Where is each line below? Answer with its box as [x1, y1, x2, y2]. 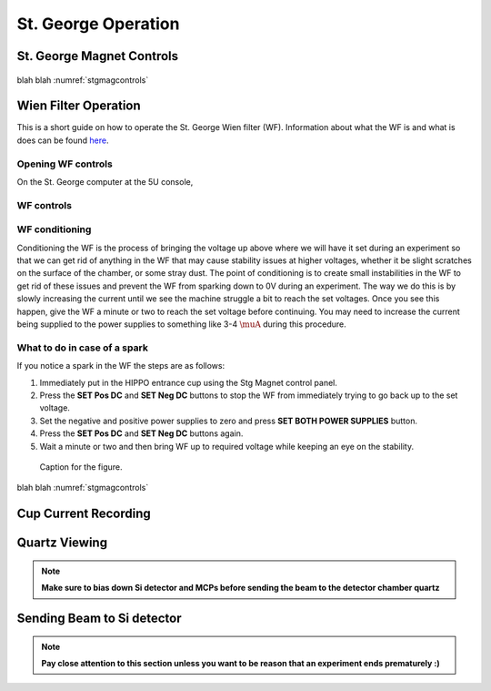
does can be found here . [16, 135, 109, 146]
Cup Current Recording [16, 506, 152, 522]
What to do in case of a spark [16, 341, 149, 354]
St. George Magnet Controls [16, 48, 179, 64]
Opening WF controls [16, 158, 113, 170]
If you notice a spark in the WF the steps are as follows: [16, 361, 225, 371]
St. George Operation [16, 14, 180, 34]
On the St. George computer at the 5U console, [16, 177, 194, 187]
